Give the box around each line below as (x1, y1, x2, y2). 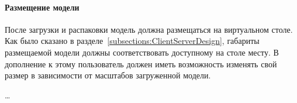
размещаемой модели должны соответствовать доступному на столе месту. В (5, 46, 279, 58)
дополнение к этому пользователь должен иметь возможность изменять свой (5, 57, 277, 70)
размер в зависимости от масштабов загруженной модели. (5, 69, 211, 81)
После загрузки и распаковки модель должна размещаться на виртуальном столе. (5, 23, 293, 35)
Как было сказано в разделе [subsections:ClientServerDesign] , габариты (5, 35, 260, 47)
